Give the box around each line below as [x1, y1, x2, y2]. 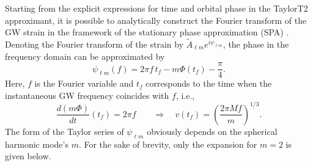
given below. [5, 150, 51, 162]
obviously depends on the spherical [147, 125, 278, 137]
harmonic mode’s [5, 137, 68, 150]
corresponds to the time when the [145, 77, 272, 90]
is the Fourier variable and [34, 77, 134, 90]
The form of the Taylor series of [5, 125, 124, 137]
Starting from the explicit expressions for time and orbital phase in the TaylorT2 [5, 2, 308, 14]
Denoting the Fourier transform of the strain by [5, 38, 184, 50]
